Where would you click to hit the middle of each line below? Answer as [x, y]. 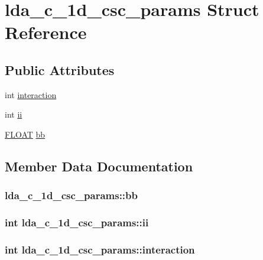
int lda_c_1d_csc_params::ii [77, 222]
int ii [14, 114]
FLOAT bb [25, 134]
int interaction [31, 94]
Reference [46, 32]
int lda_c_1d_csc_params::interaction [100, 249]
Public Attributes [60, 69]
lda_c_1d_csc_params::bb [71, 195]
